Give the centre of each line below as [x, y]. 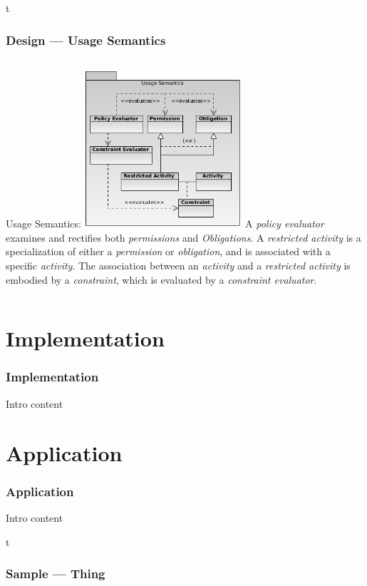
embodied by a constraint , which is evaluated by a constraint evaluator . [161, 279]
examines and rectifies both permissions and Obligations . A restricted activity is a [183, 237]
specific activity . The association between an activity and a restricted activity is [178, 265]
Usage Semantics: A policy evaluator [165, 223]
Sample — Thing [56, 574]
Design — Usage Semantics [86, 40]
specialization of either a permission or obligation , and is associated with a [168, 251]
